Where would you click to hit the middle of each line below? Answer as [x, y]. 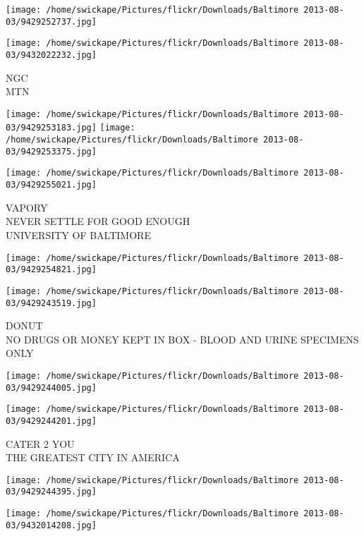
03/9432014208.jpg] [51, 525]
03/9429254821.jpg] [51, 270]
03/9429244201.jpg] [51, 421]
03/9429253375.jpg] [51, 151]
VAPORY [27, 207]
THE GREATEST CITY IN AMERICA [93, 457]
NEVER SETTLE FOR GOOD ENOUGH [98, 221]
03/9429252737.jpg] [51, 22]
